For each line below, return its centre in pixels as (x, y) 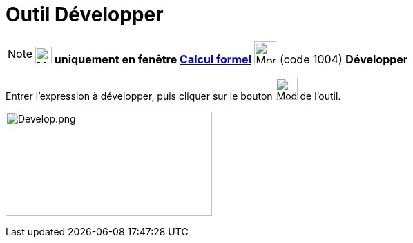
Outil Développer (85, 14)
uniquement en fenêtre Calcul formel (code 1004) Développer (231, 59)
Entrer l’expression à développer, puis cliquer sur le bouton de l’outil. (173, 96)
